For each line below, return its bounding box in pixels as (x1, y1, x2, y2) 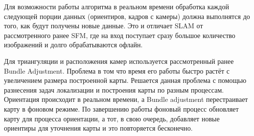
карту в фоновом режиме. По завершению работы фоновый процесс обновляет (4, 103, 239, 114)
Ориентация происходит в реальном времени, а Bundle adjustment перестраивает (4, 94, 248, 104)
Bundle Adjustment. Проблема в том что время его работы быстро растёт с (4, 65, 230, 76)
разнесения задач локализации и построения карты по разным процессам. (4, 84, 224, 95)
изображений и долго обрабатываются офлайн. (4, 39, 143, 50)
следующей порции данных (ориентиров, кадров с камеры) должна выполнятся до (4, 11, 250, 21)
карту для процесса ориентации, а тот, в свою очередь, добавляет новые (4, 113, 220, 123)
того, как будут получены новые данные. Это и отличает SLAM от (4, 20, 203, 31)
